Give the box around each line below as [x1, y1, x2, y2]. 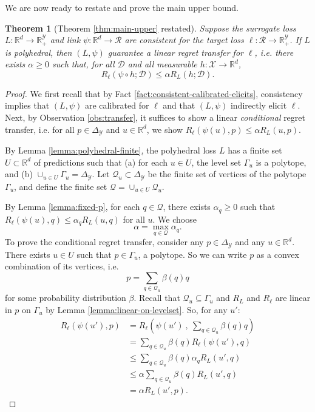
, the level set [191, 155, 242, 168]
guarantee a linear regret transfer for [107, 46, 243, 58]
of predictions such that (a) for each [33, 155, 168, 168]
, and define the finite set [14, 180, 107, 192]
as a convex [256, 248, 299, 260]
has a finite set [228, 144, 282, 157]
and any [235, 235, 265, 248]
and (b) [5, 167, 33, 180]
